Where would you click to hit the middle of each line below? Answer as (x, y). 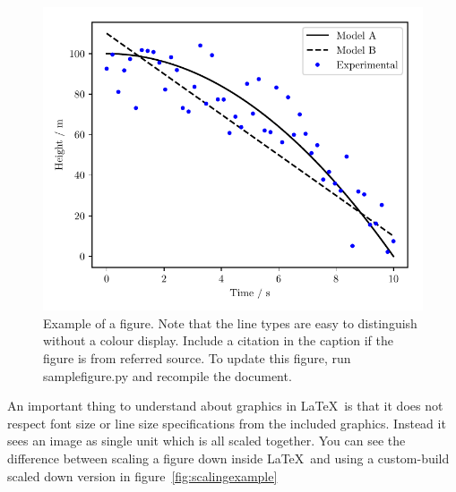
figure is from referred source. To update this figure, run (197, 357)
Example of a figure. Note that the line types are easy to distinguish (230, 322)
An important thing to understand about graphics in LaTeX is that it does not (225, 406)
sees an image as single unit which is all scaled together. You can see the (206, 441)
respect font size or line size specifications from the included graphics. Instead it (227, 423)
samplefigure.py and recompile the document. (168, 375)
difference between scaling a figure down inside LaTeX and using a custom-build (228, 458)
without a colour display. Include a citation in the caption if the (218, 340)
